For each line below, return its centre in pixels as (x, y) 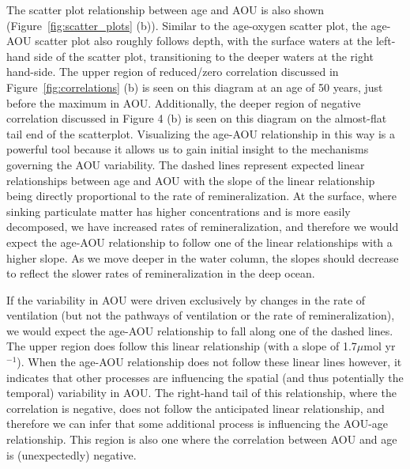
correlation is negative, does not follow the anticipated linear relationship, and (196, 408)
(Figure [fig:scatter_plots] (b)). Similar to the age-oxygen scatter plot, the (187, 25)
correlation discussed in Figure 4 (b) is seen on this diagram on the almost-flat (197, 118)
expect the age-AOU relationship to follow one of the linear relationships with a (199, 242)
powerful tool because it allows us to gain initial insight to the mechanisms (188, 149)
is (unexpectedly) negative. (71, 454)
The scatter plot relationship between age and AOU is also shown (166, 9)
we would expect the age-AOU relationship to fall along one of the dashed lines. (200, 330)
